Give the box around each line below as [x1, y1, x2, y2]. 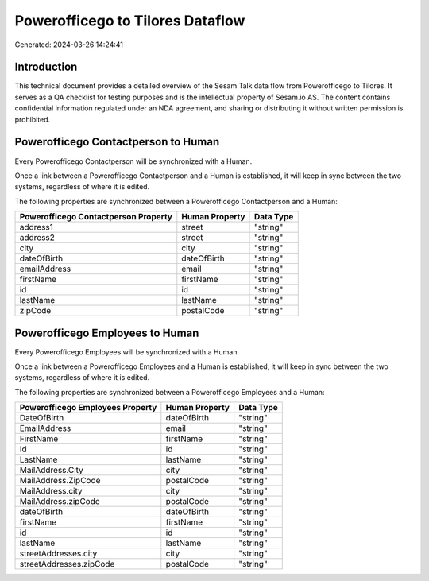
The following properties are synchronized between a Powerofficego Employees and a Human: [14, 387, 325, 397]
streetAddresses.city [19, 548, 98, 560]
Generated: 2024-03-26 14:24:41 [14, 40, 123, 49]
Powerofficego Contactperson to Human [14, 135, 220, 149]
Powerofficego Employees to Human [14, 326, 199, 339]
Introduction [14, 60, 78, 74]
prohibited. [14, 114, 51, 124]
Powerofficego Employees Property [19, 402, 157, 413]
